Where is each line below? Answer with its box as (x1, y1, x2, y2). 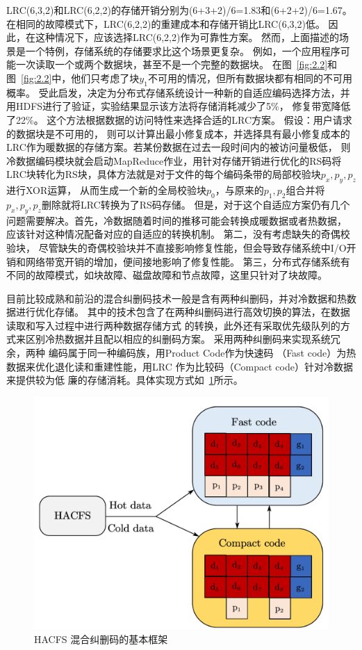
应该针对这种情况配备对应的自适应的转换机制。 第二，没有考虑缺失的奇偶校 (6, 227, 350, 241)
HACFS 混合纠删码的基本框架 (34, 632, 168, 646)
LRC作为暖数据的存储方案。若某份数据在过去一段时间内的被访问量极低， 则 (6, 140, 351, 154)
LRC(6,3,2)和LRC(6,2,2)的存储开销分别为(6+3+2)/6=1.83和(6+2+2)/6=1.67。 (6, 3, 352, 17)
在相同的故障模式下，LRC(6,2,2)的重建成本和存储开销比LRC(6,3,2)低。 (6, 16, 325, 31)
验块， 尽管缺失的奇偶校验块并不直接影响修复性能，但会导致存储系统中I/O (6, 240, 347, 254)
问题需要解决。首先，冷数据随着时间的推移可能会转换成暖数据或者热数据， (6, 213, 347, 227)
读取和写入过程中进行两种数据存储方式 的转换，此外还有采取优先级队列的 (6, 318, 340, 332)
